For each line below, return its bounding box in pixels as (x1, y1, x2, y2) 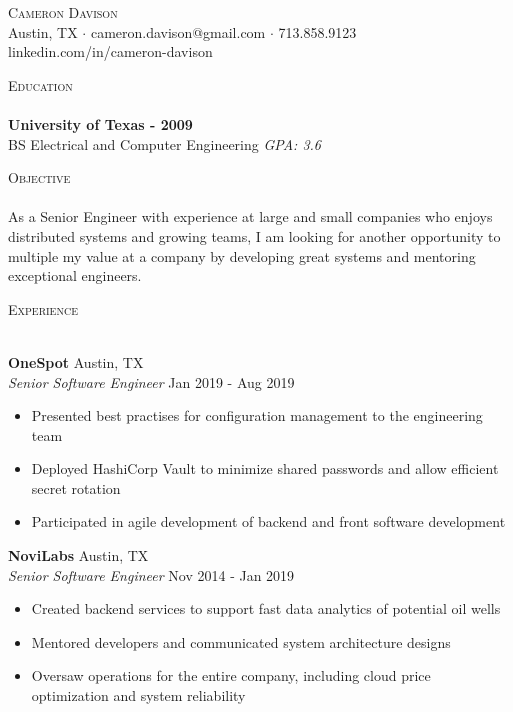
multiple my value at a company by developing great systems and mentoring (8, 245, 476, 266)
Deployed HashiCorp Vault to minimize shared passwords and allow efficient (31, 458, 499, 479)
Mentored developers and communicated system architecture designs (31, 631, 451, 652)
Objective (8, 167, 71, 188)
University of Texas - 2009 (8, 113, 193, 134)
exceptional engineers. (8, 265, 142, 286)
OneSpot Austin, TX (8, 351, 144, 372)
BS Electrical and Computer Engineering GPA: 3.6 (8, 133, 322, 154)
